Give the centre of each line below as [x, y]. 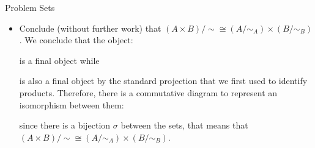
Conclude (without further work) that [90, 28]
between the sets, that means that [184, 125]
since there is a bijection [65, 125]
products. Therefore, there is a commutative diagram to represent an [148, 92]
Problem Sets [30, 7]
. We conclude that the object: [76, 40]
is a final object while [59, 60]
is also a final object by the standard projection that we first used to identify [163, 81]
